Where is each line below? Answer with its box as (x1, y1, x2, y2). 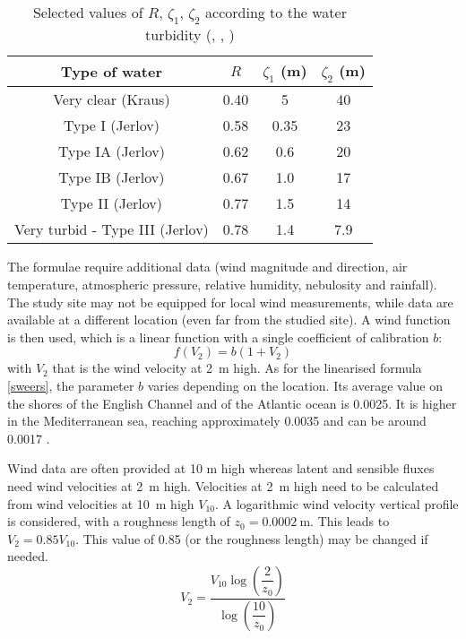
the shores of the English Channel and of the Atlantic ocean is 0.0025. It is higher (7, 393, 457, 412)
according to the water (205, 2, 347, 22)
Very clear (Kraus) (53, 89, 170, 110)
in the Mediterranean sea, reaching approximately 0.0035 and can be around (7, 411, 427, 430)
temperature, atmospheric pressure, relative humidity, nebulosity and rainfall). (7, 274, 437, 293)
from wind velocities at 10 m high (7, 494, 194, 513)
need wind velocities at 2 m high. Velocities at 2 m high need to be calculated (7, 476, 439, 495)
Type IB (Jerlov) (58, 167, 165, 188)
